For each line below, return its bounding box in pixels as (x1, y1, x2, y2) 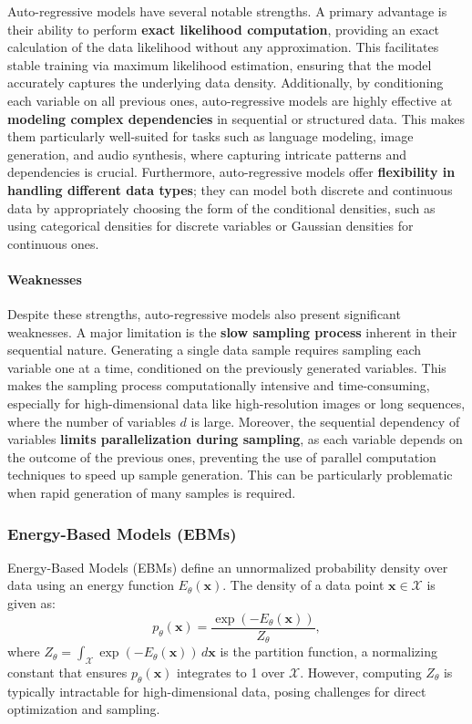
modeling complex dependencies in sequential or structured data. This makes (7, 109, 465, 128)
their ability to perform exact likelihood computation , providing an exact (7, 19, 440, 38)
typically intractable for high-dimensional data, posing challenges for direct (7, 681, 426, 700)
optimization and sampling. (7, 699, 160, 719)
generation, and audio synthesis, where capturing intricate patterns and (7, 144, 407, 163)
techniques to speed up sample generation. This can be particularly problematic (7, 465, 453, 484)
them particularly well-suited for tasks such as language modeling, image (7, 127, 414, 146)
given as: (7, 594, 56, 613)
